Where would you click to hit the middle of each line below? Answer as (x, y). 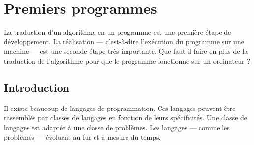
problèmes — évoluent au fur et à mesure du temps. (82, 137)
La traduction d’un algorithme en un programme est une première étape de (118, 32)
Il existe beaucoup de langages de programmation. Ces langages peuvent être (120, 108)
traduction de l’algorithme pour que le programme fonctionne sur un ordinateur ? (127, 60)
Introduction (37, 87)
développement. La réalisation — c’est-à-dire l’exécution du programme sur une (124, 41)
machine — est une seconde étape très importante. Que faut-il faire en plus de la (126, 51)
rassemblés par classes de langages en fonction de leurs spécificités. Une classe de (126, 118)
